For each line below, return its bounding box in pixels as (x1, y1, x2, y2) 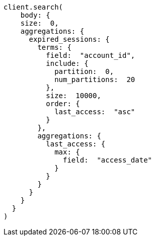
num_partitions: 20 (54, 75, 135, 84)
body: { (20, 11, 50, 19)
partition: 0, (54, 67, 114, 75)
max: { (54, 148, 80, 156)
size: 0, (20, 19, 59, 27)
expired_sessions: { (29, 35, 110, 43)
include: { (46, 59, 89, 67)
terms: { (37, 43, 71, 51)
